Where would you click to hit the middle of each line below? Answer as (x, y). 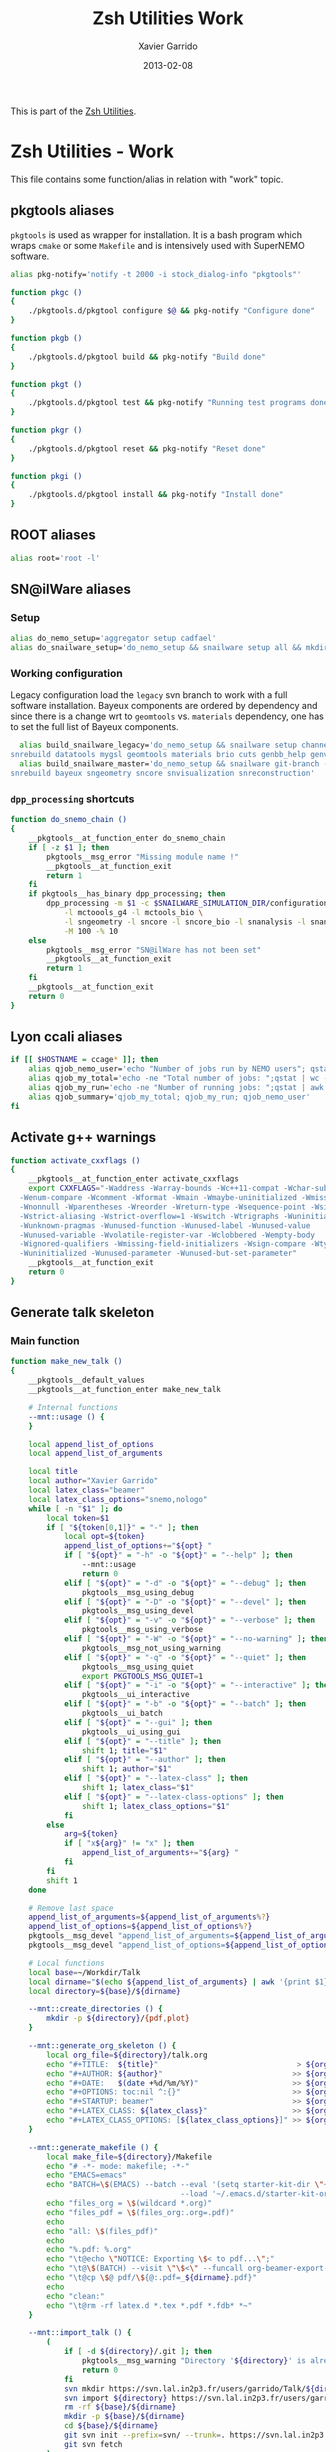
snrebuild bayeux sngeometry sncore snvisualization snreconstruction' (162, 773)
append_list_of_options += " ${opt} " (138, 1546)
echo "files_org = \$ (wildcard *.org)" (129, 2203)
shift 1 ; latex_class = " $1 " (138, 1788)
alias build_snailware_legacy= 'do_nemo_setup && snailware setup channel (176, 745)
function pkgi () (46, 476)
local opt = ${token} (104, 1537)
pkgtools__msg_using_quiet (138, 1667)
